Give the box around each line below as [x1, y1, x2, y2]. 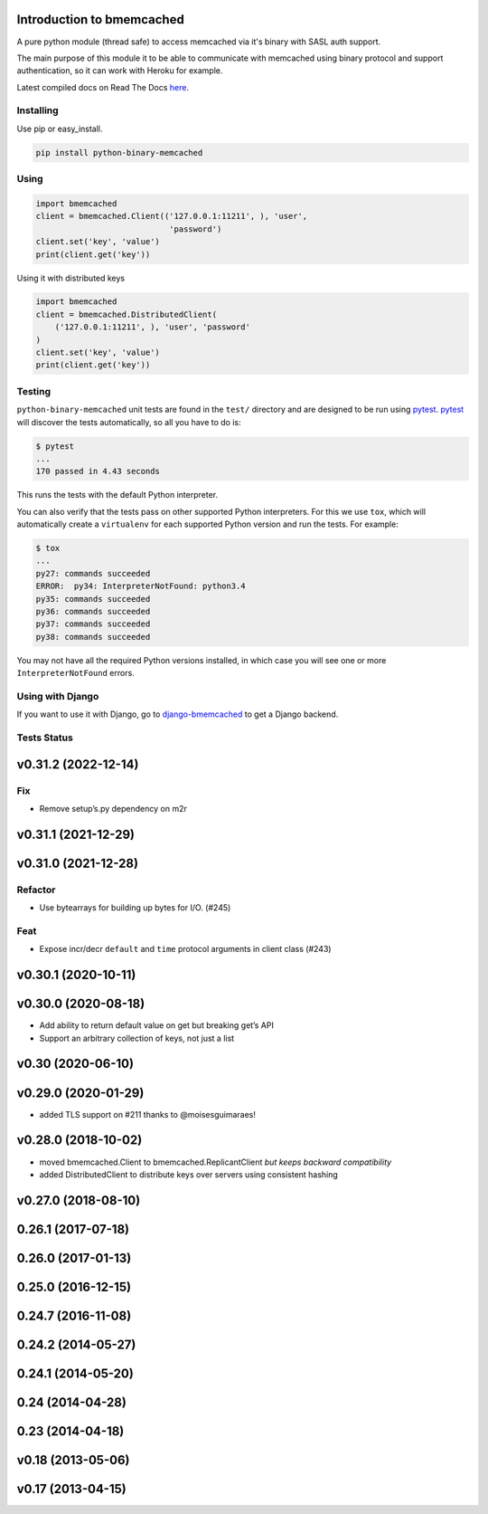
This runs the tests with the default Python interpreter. [16, 490, 219, 500]
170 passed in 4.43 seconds [35, 466, 160, 477]
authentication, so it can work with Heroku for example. [16, 65, 223, 76]
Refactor [16, 883, 56, 896]
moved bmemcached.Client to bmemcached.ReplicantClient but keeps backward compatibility [39, 1157, 392, 1167]
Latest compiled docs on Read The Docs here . [16, 81, 190, 92]
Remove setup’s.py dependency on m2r [39, 804, 187, 814]
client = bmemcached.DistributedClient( [35, 309, 217, 319]
